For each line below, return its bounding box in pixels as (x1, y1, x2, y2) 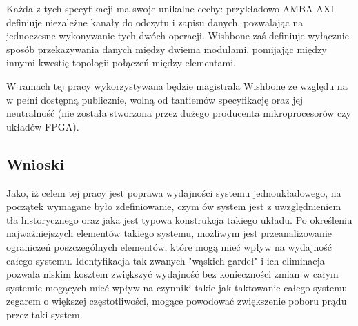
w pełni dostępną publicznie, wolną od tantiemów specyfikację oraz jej (6, 92, 303, 106)
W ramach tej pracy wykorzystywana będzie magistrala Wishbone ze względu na (6, 78, 348, 93)
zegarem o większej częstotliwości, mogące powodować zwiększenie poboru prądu (6, 294, 347, 308)
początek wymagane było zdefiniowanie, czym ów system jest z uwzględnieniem (6, 199, 341, 213)
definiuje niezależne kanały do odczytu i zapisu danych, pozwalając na (6, 15, 304, 29)
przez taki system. (6, 307, 83, 321)
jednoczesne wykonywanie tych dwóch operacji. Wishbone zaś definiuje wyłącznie (6, 28, 349, 43)
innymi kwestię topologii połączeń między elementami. (6, 55, 236, 70)
